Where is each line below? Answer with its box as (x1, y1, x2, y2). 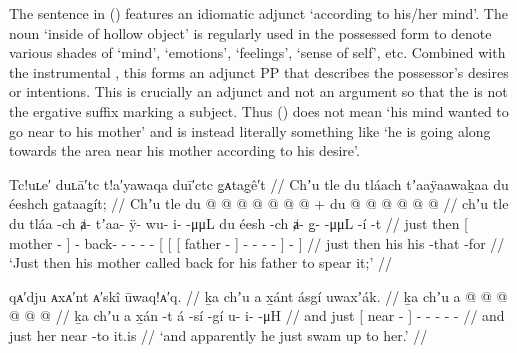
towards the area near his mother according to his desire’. (9, 140, 360, 161)
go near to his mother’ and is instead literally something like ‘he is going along (9, 120, 491, 141)
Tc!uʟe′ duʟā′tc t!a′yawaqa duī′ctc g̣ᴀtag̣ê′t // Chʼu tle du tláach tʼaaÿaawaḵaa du (9, 173, 509, 194)
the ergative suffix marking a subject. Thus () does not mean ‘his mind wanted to (9, 100, 509, 121)
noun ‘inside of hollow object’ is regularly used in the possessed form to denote (9, 22, 492, 43)
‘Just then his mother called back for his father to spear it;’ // (9, 252, 392, 273)
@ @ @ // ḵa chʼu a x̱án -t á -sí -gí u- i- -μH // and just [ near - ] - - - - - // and (9, 305, 505, 326)
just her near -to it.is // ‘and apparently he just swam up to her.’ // (9, 324, 428, 345)
